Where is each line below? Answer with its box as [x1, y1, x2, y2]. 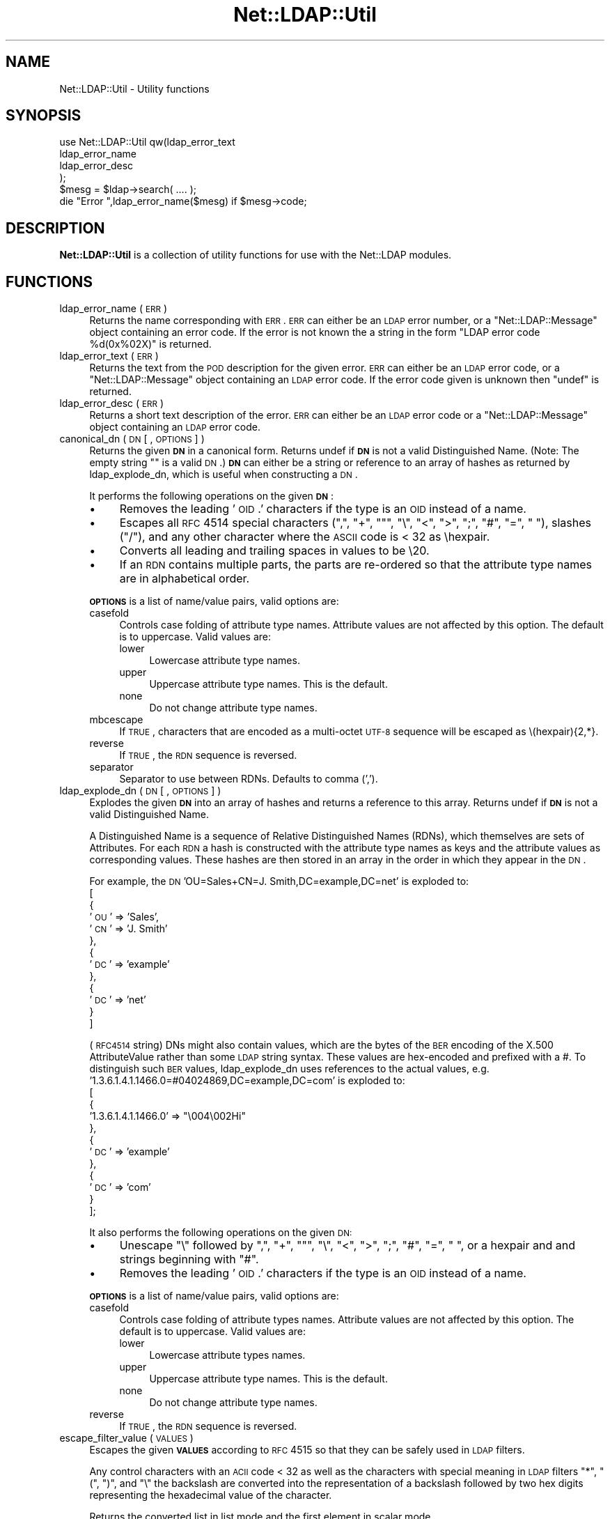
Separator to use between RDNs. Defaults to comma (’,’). [119, 773, 378, 785]
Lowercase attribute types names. [149, 1349, 306, 1362]
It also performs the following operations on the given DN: [89, 1226, 352, 1239]
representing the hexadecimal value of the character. [89, 1489, 332, 1502]
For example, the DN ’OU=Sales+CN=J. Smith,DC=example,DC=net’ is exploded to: [89, 875, 469, 888]
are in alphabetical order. [119, 571, 250, 586]
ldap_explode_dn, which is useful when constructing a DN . [89, 468, 358, 481]
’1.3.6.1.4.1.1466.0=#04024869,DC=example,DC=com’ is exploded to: [89, 1074, 405, 1087]
